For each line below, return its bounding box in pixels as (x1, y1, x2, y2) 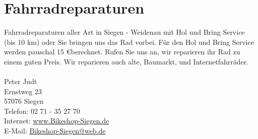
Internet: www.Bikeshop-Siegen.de (4, 115, 109, 126)
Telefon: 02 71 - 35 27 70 (4, 105, 80, 116)
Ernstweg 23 (4, 86, 42, 96)
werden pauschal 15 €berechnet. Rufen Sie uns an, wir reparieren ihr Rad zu (4, 46, 240, 57)
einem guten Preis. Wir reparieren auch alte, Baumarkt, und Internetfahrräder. (4, 56, 249, 66)
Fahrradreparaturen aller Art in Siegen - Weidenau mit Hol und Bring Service (4, 27, 245, 37)
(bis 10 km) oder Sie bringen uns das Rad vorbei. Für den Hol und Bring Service (4, 36, 254, 47)
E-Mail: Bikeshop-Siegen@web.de (4, 125, 106, 136)
